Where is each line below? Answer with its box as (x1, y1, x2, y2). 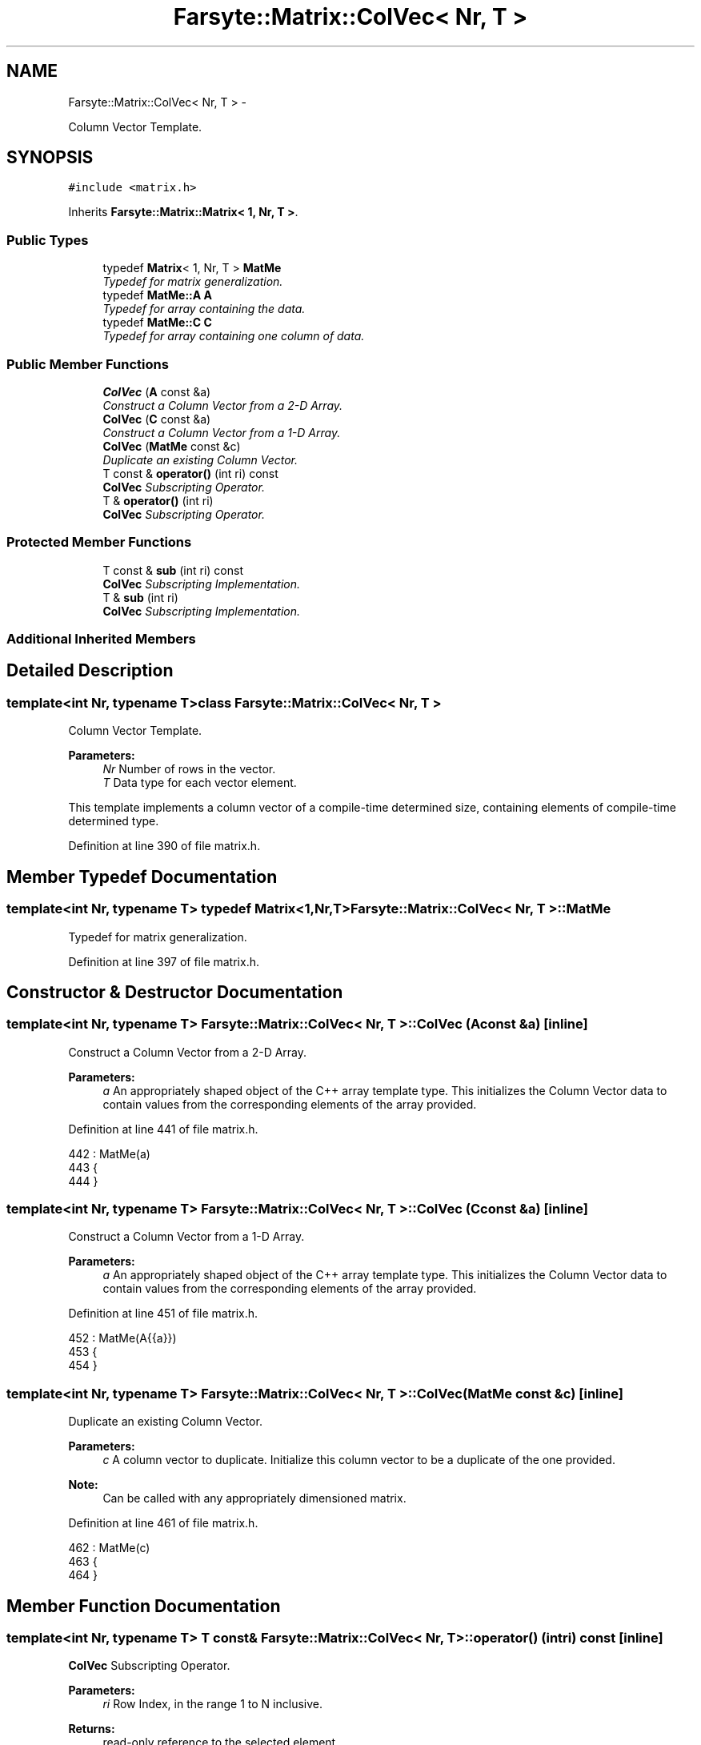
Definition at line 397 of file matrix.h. (68, 954, 259, 969)
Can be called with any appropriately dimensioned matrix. (102, 1491, 407, 1506)
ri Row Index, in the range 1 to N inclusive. (102, 1697, 322, 1711)
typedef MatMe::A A (102, 288, 212, 303)
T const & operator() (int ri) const (102, 466, 278, 480)
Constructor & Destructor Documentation (6, 981, 343, 1002)
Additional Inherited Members (6, 631, 196, 648)
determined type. (68, 814, 159, 828)
